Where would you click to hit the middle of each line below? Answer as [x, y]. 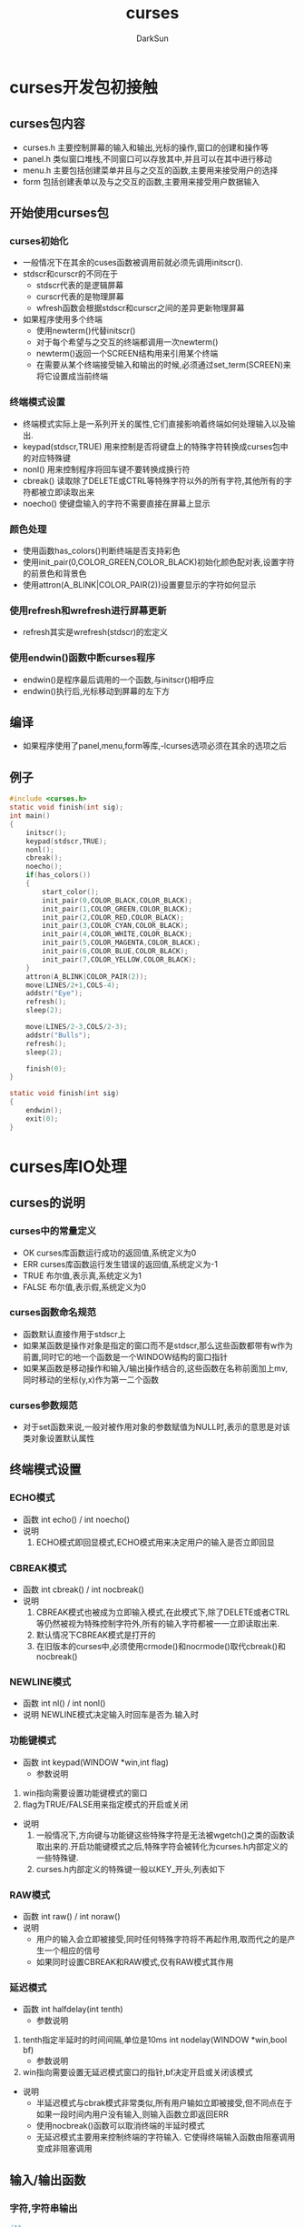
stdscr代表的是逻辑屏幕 [80, 286]
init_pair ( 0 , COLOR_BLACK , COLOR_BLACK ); [118, 900]
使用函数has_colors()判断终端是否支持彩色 [101, 551]
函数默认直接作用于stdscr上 [74, 1334]
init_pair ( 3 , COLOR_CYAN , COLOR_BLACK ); [115, 926]
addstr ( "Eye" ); [54, 993]
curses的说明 [48, 1203]
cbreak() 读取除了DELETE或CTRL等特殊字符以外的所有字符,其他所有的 [153, 480]
